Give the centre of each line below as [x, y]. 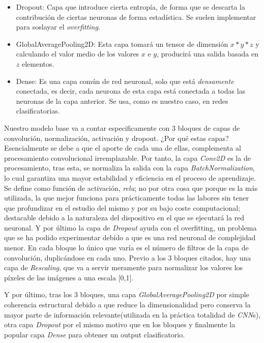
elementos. [38, 63]
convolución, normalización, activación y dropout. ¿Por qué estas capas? [116, 138]
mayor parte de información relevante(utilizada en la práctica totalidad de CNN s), [133, 314]
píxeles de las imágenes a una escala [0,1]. [69, 277]
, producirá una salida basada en [208, 54]
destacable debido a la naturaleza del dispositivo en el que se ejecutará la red [124, 218]
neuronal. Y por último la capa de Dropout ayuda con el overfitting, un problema [130, 227]
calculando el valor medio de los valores [78, 54]
